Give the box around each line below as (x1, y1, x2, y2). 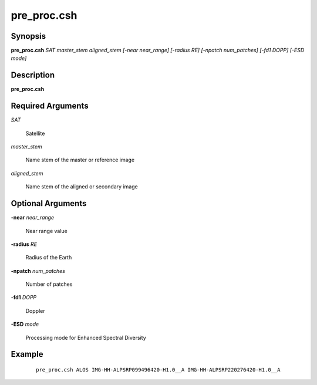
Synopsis (11, 31, 46, 41)
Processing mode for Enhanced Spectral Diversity (25, 334, 146, 341)
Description (11, 70, 55, 80)
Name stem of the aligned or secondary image (25, 183, 138, 190)
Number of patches (25, 281, 73, 288)
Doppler (25, 307, 45, 314)
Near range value (25, 227, 68, 234)
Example (11, 349, 43, 359)
